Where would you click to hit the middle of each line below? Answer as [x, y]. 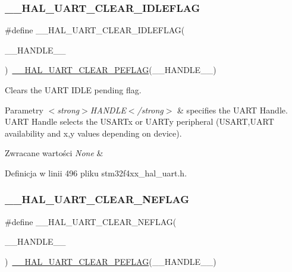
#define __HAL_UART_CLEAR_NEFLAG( [91, 221]
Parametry [24, 110]
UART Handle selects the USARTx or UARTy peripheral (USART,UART [139, 121]
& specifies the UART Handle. [233, 110]
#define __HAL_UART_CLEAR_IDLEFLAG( [95, 30]
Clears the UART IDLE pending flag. [73, 90]
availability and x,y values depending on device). [93, 133]
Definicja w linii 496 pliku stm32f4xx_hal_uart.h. [96, 173]
